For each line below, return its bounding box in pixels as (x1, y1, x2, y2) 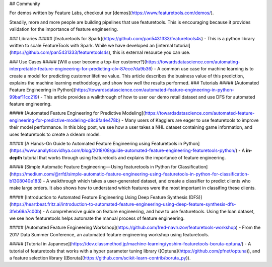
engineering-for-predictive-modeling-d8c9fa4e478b (9, 117, 119, 123)
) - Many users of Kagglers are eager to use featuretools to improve (118, 117, 259, 123)
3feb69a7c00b (9, 208, 40, 214)
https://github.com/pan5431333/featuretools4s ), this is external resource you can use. (11, 49, 191, 55)
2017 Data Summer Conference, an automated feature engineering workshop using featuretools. (9, 231, 209, 237)
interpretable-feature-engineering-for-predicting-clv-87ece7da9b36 (9, 66, 152, 72)
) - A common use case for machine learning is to (151, 66, 254, 72)
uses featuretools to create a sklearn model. (9, 131, 101, 137)
